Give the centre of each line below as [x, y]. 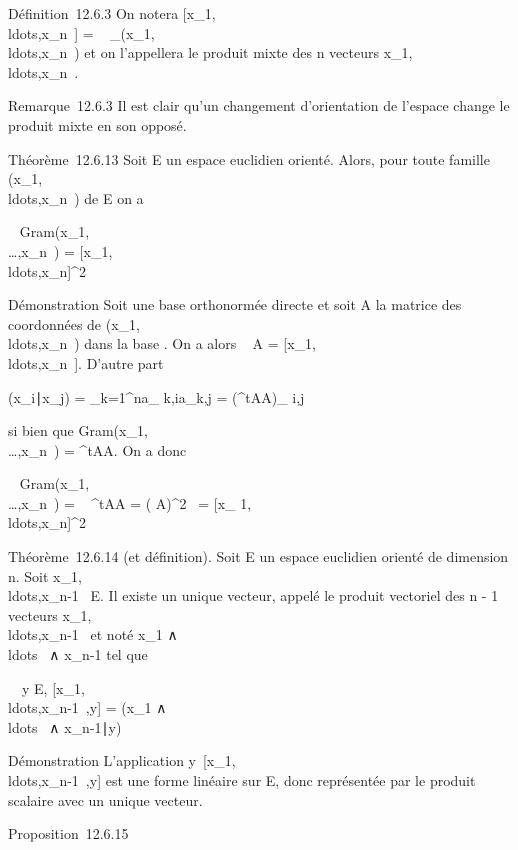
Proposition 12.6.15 [68, 833]
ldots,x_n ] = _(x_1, [81, 32]
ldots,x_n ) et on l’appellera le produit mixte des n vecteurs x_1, [210, 52]
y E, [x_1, [53, 687]
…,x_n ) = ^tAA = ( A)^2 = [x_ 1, [130, 502]
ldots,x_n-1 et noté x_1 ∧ [93, 634]
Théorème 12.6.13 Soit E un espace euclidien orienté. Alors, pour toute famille [249, 158]
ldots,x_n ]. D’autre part [86, 362]
